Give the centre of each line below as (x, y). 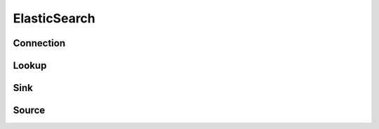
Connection (39, 43)
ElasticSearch (54, 18)
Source (29, 110)
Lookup (30, 66)
